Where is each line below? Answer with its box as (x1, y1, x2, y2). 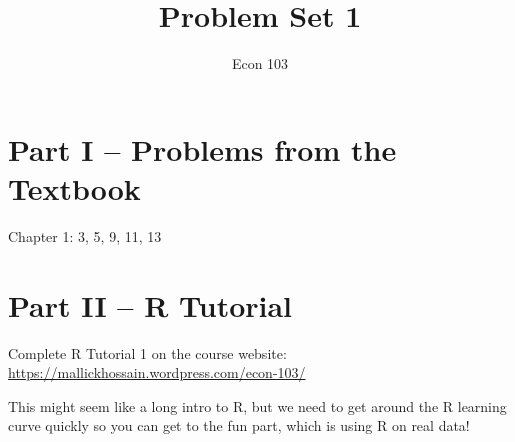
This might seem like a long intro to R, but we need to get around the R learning (8, 395, 507, 416)
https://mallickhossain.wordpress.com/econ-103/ (8, 362, 306, 383)
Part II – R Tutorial (8, 284, 293, 325)
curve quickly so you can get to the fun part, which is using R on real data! (8, 415, 470, 436)
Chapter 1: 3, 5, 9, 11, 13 (8, 225, 162, 246)
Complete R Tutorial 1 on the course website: (8, 342, 287, 363)
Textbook (8, 167, 141, 208)
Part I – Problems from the (8, 128, 397, 169)
